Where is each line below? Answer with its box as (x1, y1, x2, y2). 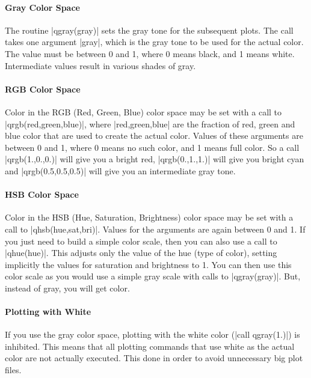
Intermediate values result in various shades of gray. (5, 59, 196, 72)
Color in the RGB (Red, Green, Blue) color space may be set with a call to (5, 105, 282, 118)
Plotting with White (5, 305, 91, 318)
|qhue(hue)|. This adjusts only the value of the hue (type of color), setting (5, 246, 277, 259)
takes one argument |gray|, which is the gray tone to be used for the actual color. (5, 35, 304, 48)
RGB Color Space (5, 82, 81, 95)
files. (5, 364, 22, 376)
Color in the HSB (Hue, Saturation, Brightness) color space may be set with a (5, 211, 294, 224)
